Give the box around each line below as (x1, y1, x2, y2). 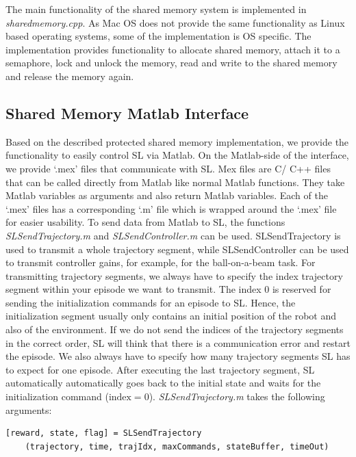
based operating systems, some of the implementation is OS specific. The (5, 29, 311, 43)
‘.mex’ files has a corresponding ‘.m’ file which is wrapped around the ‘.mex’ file (5, 201, 337, 216)
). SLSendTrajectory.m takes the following (149, 389, 325, 404)
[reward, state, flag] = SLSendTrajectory (5, 428, 202, 439)
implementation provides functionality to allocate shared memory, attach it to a (5, 42, 340, 56)
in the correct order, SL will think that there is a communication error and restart (5, 335, 351, 350)
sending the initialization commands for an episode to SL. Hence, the (5, 295, 296, 309)
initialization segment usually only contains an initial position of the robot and (5, 309, 337, 323)
